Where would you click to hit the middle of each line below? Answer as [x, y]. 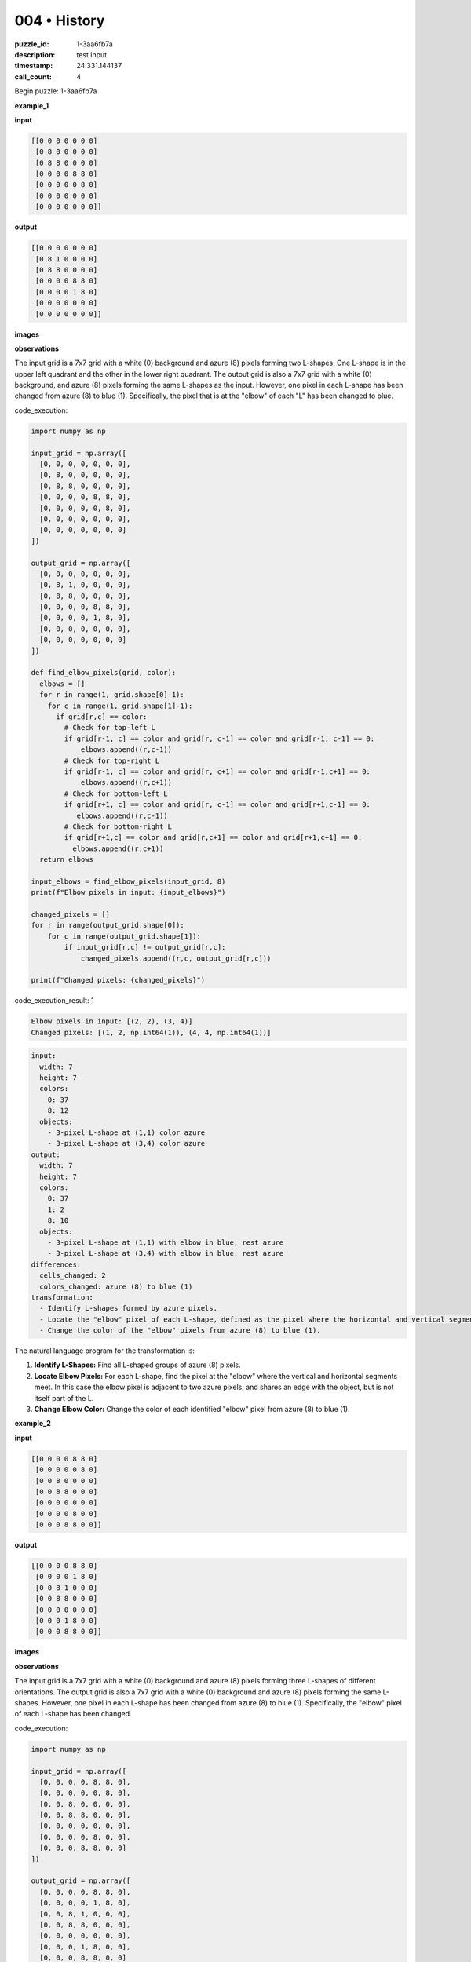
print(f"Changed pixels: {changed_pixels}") [118, 980]
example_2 [33, 1424]
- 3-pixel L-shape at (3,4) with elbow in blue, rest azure [166, 1253]
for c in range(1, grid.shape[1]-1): [120, 706]
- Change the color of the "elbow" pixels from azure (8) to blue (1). [180, 1331]
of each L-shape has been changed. [73, 1714]
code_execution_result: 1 [54, 1001]
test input [92, 54]
